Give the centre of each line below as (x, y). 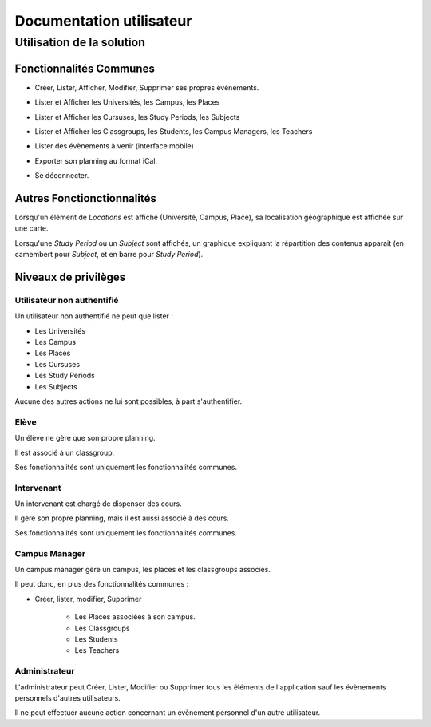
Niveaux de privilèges (70, 277)
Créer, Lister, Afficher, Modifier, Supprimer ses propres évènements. (147, 87)
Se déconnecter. (62, 176)
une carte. (32, 228)
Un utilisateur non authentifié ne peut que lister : (94, 316)
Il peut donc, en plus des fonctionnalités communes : (102, 584)
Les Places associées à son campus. (135, 617)
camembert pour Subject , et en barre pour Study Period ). (109, 255)
